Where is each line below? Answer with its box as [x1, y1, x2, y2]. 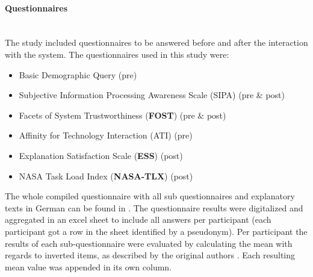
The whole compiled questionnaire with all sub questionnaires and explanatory [5, 190, 295, 202]
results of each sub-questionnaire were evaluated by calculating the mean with [5, 237, 293, 249]
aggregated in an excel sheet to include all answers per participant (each [5, 213, 271, 226]
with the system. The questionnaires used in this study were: [5, 48, 229, 60]
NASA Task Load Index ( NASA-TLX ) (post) [19, 169, 193, 182]
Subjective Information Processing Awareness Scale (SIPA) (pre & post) [19, 89, 285, 101]
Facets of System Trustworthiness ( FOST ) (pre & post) [19, 108, 226, 121]
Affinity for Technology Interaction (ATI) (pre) [19, 129, 193, 142]
